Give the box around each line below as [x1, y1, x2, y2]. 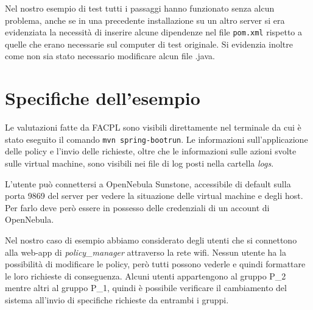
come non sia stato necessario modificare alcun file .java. [5, 49, 215, 62]
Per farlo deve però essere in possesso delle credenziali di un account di [5, 201, 270, 214]
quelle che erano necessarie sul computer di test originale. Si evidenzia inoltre [5, 37, 293, 50]
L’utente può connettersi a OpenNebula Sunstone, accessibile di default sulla [5, 177, 291, 190]
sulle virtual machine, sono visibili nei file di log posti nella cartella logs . [5, 157, 274, 169]
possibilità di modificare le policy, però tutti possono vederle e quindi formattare [5, 258, 306, 270]
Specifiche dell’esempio [5, 85, 200, 110]
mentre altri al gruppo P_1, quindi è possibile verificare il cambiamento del [5, 281, 287, 294]
